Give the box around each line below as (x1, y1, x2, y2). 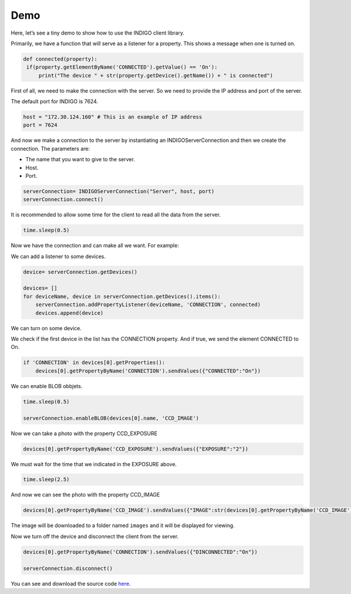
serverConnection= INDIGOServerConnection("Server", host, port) (23, 188, 215, 195)
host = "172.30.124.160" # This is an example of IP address (23, 114, 202, 120)
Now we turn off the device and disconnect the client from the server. (11, 532, 179, 539)
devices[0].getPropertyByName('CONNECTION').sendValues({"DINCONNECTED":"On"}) (23, 548, 258, 555)
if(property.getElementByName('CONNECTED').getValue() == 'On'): (26, 64, 218, 70)
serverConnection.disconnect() (23, 565, 113, 572)
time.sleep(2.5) (23, 476, 70, 483)
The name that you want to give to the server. (25, 156, 135, 163)
